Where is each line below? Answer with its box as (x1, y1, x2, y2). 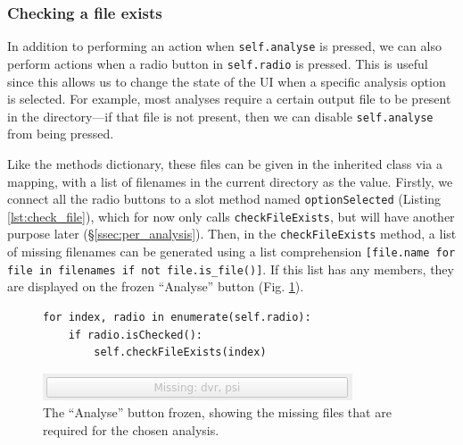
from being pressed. (7, 124, 114, 143)
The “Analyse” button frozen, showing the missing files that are (43, 403, 392, 422)
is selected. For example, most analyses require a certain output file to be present (7, 89, 451, 108)
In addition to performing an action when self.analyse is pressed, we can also (7, 37, 442, 55)
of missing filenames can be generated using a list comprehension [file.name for (7, 242, 456, 261)
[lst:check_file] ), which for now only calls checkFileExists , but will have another (7, 206, 455, 225)
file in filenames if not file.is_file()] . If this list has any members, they (7, 259, 454, 278)
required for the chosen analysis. (43, 421, 219, 439)
